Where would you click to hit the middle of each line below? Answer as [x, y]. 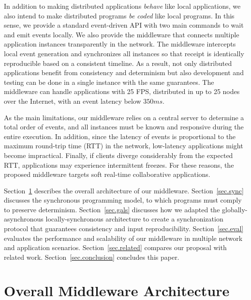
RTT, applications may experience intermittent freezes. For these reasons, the [119, 165]
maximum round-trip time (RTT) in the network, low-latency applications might [124, 146]
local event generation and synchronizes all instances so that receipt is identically [124, 53]
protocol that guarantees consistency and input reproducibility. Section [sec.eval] [124, 229]
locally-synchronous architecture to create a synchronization [134, 219]
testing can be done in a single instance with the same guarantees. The [109, 82]
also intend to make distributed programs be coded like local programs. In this [119, 15]
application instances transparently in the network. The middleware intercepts [120, 44]
